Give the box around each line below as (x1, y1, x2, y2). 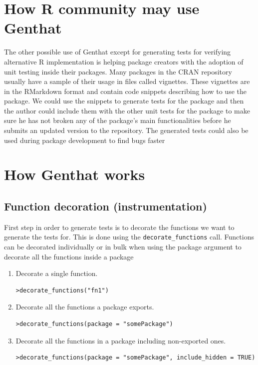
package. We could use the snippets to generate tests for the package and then (4, 95, 244, 106)
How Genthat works (4, 164, 145, 184)
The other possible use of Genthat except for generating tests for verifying (4, 46, 231, 57)
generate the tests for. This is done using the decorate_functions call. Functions (4, 231, 254, 242)
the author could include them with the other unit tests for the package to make (4, 105, 250, 115)
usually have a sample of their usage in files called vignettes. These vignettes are (4, 76, 250, 86)
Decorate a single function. (15, 268, 98, 278)
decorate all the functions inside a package (4, 251, 134, 261)
